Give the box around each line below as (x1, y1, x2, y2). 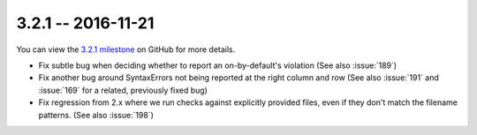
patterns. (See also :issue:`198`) (38, 109, 155, 120)
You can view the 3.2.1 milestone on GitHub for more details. (16, 44, 236, 55)
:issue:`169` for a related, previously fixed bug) (38, 85, 208, 95)
